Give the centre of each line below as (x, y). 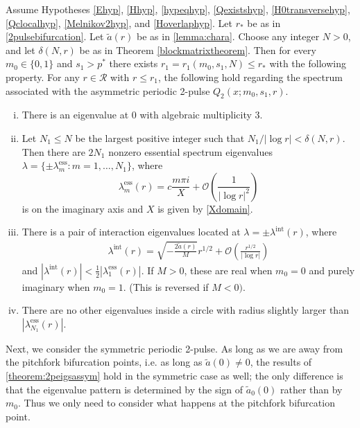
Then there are (53, 151)
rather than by (311, 389)
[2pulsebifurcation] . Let (55, 36)
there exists (134, 63)
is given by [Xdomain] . (205, 208)
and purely (332, 270)
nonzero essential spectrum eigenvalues (190, 151)
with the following (308, 63)
